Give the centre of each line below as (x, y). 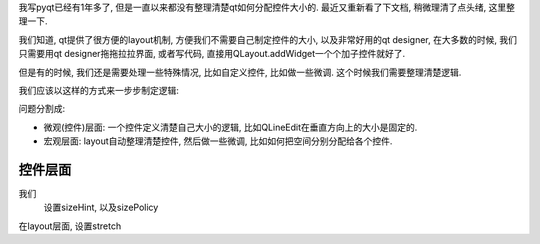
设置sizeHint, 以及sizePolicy (101, 207)
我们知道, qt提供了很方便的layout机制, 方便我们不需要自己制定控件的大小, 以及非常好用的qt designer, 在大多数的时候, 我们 (267, 39)
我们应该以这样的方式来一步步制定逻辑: (99, 90)
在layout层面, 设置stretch (70, 226)
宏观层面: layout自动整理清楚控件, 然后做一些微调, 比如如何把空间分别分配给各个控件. (218, 141)
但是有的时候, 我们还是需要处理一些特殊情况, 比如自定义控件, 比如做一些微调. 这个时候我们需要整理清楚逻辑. (240, 72)
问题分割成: (42, 109)
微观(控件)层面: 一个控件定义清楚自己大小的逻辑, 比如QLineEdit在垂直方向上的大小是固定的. (230, 127)
